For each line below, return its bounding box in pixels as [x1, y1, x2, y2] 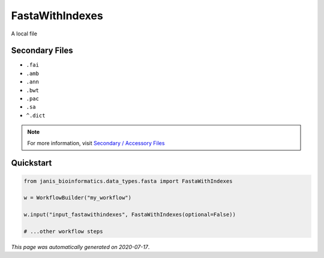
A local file [11, 30, 37, 37]
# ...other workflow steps [23, 228, 103, 235]
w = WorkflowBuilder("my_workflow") [23, 194, 132, 201]
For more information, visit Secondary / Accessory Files [27, 139, 165, 146]
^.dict [26, 112, 46, 119]
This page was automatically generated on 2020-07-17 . [11, 243, 150, 250]
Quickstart [11, 158, 52, 168]
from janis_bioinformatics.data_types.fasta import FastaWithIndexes [23, 178, 233, 184]
